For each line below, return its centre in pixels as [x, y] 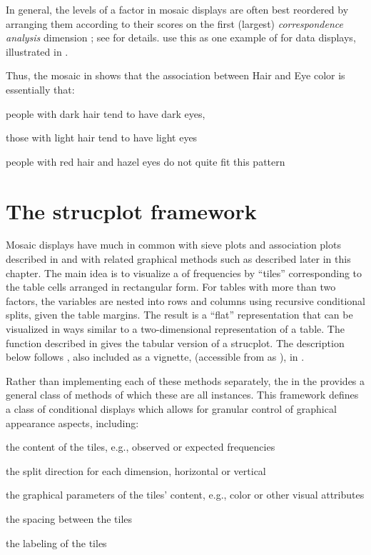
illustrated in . [37, 51]
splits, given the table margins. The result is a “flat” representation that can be [179, 315]
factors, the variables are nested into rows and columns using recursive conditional [185, 300]
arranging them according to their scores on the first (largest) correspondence [174, 23]
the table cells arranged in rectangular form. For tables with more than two [171, 287]
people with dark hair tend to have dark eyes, [106, 113]
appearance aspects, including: [72, 422]
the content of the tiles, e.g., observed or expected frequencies [141, 447]
